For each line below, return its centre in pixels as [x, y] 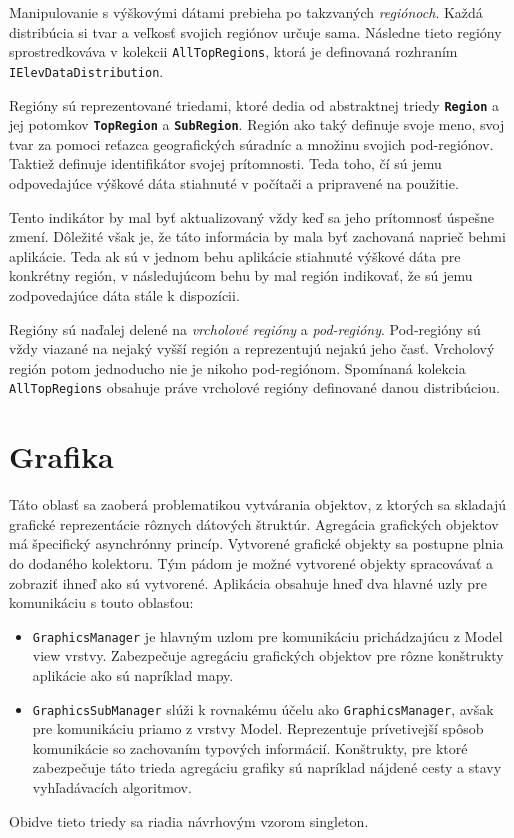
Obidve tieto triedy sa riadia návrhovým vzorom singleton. [189, 820]
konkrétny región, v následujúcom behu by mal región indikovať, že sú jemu [241, 275]
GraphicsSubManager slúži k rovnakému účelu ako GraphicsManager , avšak [263, 708]
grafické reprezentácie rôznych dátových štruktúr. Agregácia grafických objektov [254, 523]
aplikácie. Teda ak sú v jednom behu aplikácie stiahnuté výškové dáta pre [235, 255]
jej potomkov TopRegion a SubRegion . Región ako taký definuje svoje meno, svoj [257, 124]
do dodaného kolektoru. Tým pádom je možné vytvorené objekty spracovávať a [251, 562]
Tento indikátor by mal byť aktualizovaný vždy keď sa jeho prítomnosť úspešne [251, 216]
